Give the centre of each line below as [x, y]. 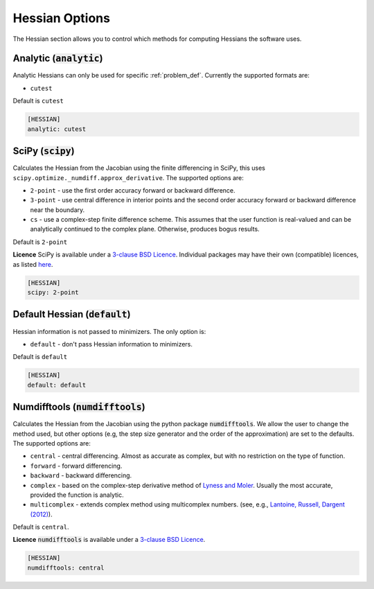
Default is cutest [38, 101]
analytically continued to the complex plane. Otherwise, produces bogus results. [145, 229]
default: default [57, 385]
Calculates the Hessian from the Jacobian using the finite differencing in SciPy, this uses [139, 168]
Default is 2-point [40, 242]
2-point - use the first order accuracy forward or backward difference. [133, 190]
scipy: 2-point [53, 292]
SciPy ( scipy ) [44, 151]
